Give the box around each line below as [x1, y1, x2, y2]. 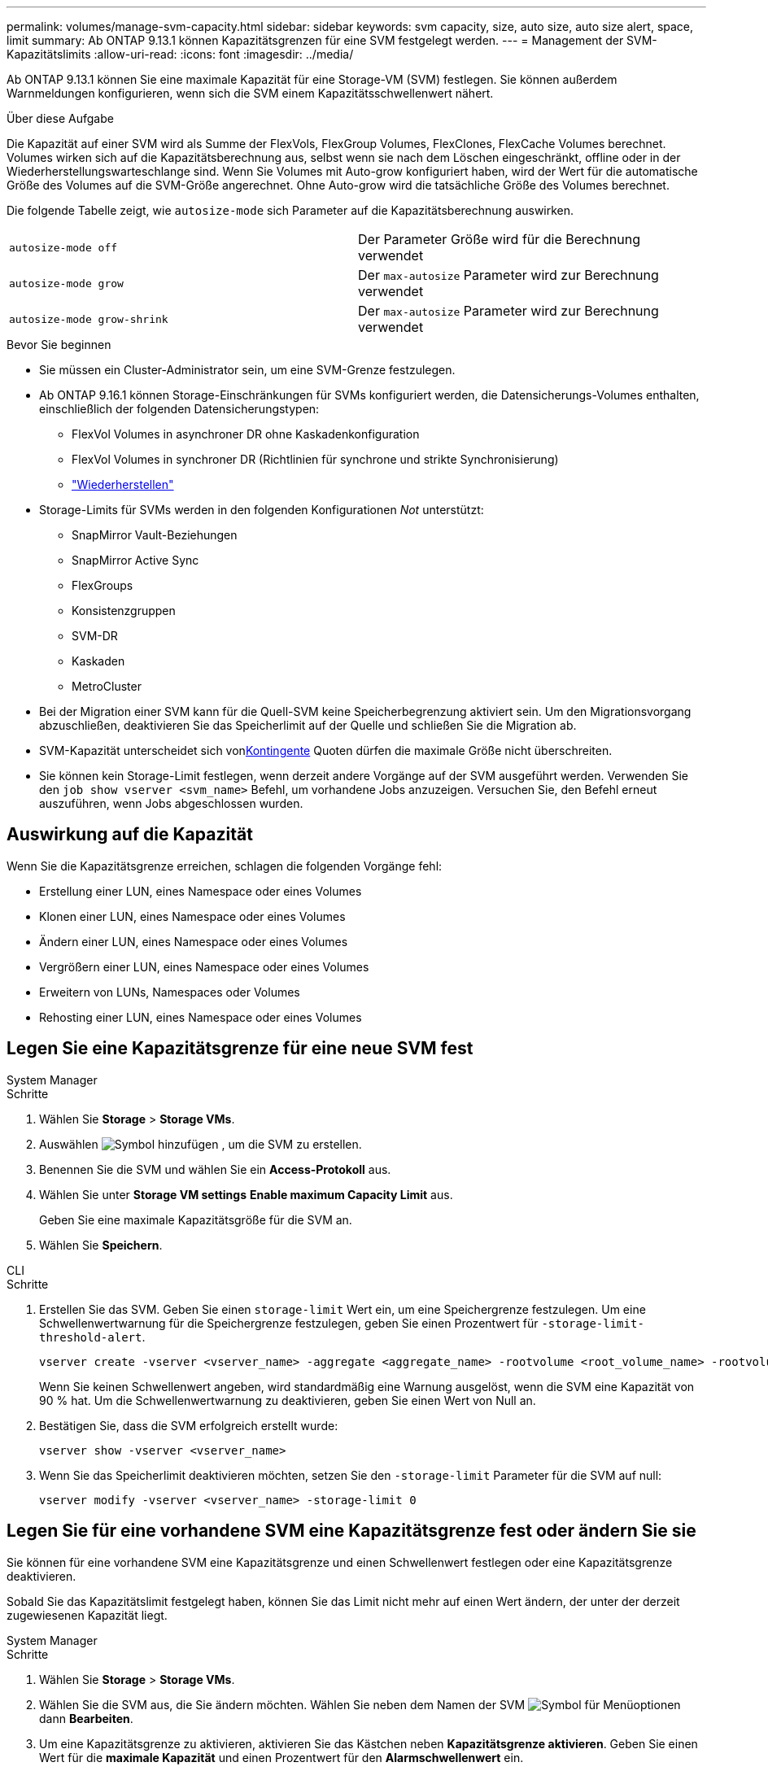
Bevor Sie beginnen [7, 338, 111, 351]
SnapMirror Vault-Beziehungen [72, 528, 238, 542]
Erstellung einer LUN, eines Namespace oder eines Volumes [39, 883, 362, 898]
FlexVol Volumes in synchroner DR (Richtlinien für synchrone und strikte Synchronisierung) [72, 452, 559, 466]
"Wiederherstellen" [72, 478, 174, 491]
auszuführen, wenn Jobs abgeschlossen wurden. [39, 796, 303, 810]
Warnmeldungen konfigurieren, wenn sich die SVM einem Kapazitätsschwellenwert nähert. [7, 86, 494, 100]
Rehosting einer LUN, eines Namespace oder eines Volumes [39, 1010, 362, 1024]
